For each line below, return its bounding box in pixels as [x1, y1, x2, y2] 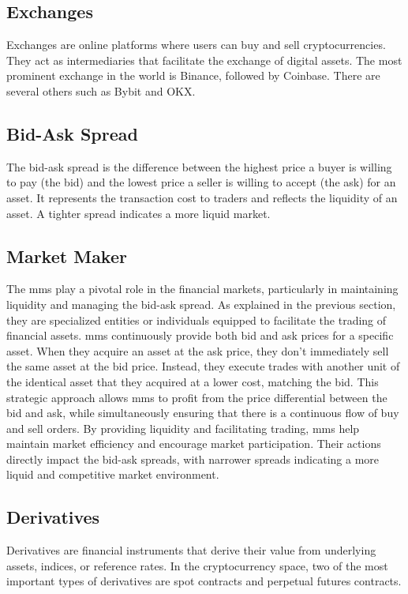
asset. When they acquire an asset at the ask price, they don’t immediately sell [6, 342, 389, 359]
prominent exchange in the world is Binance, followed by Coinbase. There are [6, 67, 380, 84]
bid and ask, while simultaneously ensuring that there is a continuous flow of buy [6, 404, 399, 421]
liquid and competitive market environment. [6, 466, 219, 483]
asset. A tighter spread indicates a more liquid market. [6, 205, 271, 221]
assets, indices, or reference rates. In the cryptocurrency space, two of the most [6, 557, 388, 573]
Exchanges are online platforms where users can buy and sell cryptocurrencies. [6, 36, 386, 53]
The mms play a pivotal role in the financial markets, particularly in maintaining [6, 280, 399, 297]
